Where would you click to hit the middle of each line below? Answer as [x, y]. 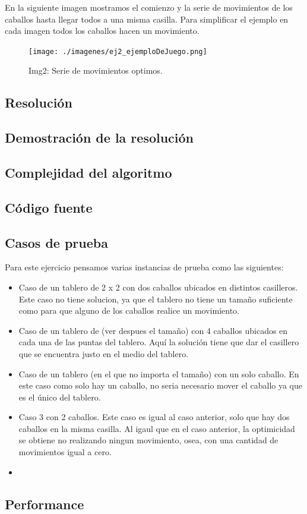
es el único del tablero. [60, 397]
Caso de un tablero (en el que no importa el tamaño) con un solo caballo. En [159, 373]
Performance [45, 504]
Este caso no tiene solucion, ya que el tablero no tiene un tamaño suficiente [156, 299]
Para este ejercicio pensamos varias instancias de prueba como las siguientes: [144, 267]
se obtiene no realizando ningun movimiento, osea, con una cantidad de [148, 440]
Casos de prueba [56, 242]
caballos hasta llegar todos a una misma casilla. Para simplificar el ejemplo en [147, 19]
